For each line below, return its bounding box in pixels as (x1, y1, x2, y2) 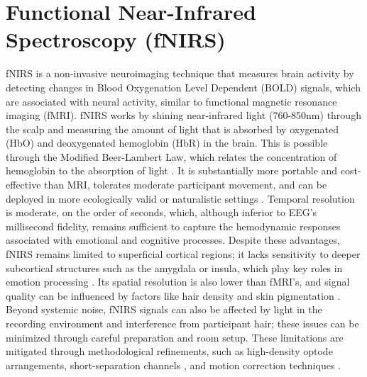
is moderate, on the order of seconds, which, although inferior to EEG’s (6, 205, 317, 220)
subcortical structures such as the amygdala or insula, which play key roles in (6, 260, 343, 275)
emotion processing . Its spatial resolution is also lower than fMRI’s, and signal (6, 274, 350, 289)
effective (6, 177, 41, 192)
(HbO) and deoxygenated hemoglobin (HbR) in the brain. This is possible (6, 135, 328, 150)
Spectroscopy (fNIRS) (6, 25, 226, 54)
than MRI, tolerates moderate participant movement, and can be (44, 177, 327, 192)
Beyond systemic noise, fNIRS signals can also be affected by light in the (6, 302, 322, 317)
